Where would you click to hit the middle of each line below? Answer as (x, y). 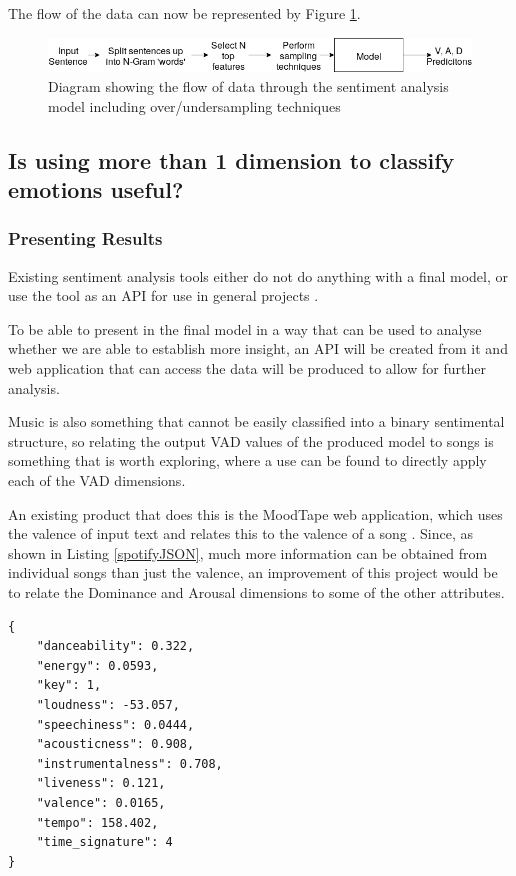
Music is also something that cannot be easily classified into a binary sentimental (256, 421)
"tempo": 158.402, (97, 822)
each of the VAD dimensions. (97, 480)
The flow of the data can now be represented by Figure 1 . (184, 13)
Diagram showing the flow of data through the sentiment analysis (248, 86)
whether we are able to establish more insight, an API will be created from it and (258, 348)
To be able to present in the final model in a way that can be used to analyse (245, 328)
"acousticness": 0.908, (115, 744)
